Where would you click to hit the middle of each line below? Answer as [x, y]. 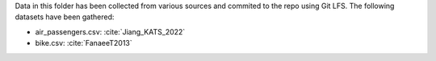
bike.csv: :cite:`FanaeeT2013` [84, 43]
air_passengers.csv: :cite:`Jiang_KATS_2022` [110, 31]
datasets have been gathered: [65, 17]
